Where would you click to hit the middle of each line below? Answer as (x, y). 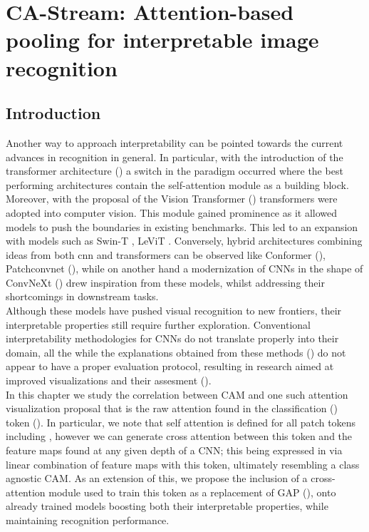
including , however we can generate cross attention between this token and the (179, 436)
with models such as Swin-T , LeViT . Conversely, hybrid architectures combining (184, 241)
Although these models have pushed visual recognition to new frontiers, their (174, 311)
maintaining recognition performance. (88, 520)
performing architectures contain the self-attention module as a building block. (177, 184)
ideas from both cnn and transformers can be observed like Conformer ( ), (166, 254)
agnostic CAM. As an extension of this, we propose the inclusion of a (157, 478)
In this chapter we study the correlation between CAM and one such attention (177, 394)
